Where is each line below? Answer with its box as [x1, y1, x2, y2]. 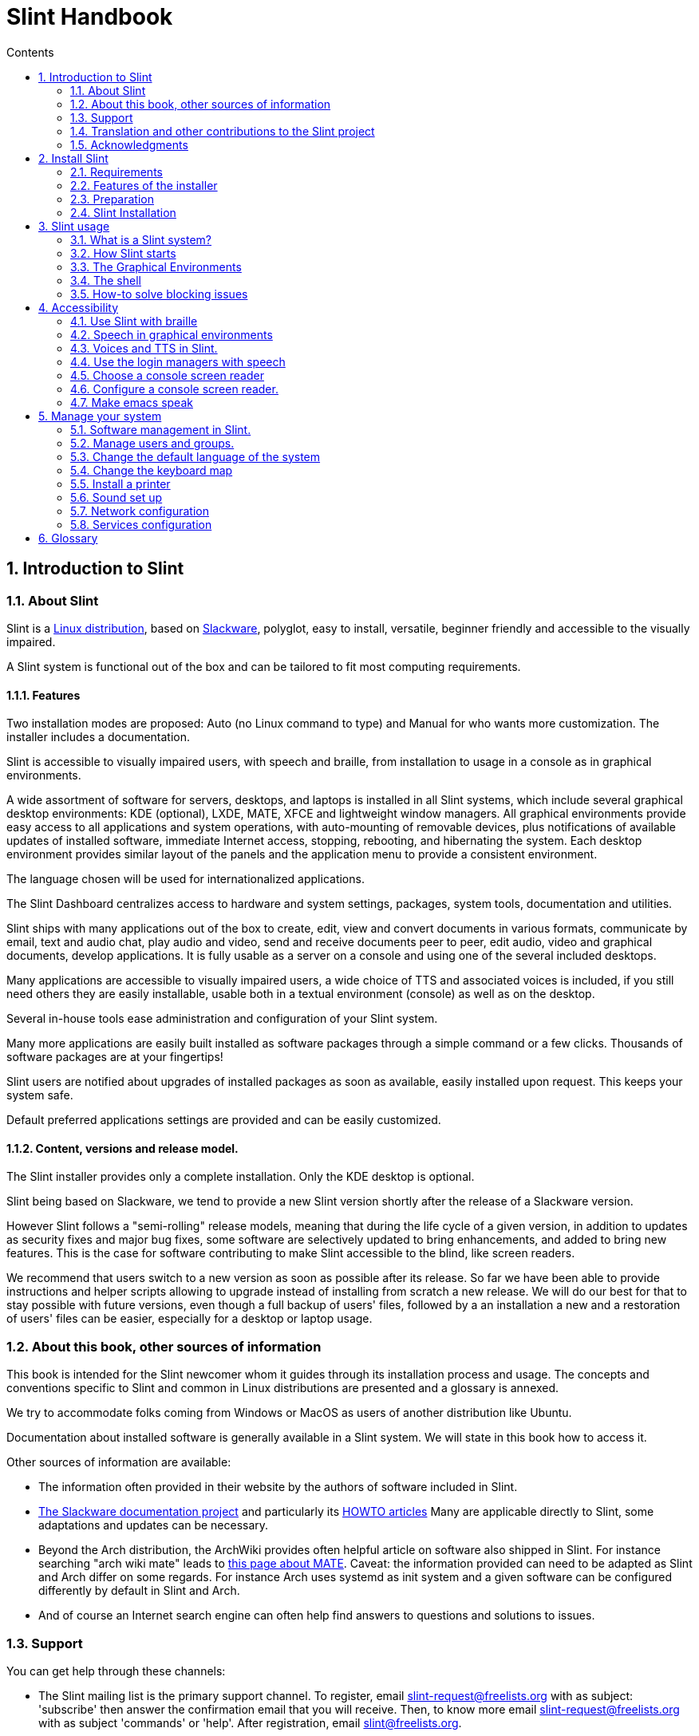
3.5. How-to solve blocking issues [70, 286, 248, 301]
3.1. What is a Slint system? [70, 232, 212, 247]
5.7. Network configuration [70, 503, 209, 518]
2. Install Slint [38, 151, 109, 165]
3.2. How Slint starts [70, 246, 176, 260]
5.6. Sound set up [70, 490, 163, 504]
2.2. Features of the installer [70, 178, 218, 192]
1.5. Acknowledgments [70, 137, 188, 152]
